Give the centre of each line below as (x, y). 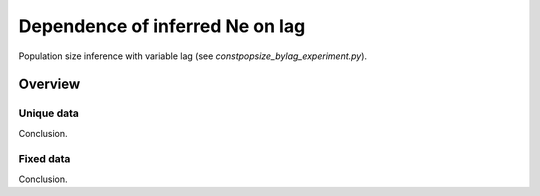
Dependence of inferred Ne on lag (162, 26)
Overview (49, 84)
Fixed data (44, 159)
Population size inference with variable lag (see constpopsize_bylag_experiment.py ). (193, 56)
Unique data (49, 113)
